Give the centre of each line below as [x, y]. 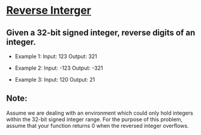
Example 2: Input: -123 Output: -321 [59, 68]
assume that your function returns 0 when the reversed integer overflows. [97, 125]
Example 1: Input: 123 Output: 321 [56, 56]
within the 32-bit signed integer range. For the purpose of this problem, [94, 119]
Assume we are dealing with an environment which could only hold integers [100, 113]
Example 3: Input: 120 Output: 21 [55, 79]
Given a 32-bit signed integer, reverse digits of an [101, 33]
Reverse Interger [49, 10]
